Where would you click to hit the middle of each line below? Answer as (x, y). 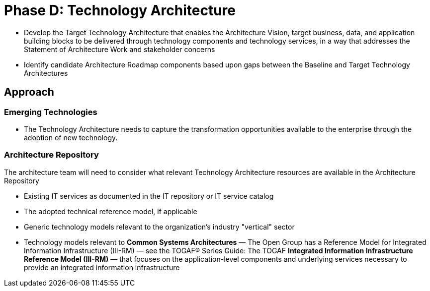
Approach (29, 92)
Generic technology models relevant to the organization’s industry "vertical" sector (159, 227)
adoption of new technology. (71, 137)
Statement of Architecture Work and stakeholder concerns (120, 49)
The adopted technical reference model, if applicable (111, 211)
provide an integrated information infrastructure (102, 267)
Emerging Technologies (51, 112)
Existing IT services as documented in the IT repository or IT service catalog (149, 196)
